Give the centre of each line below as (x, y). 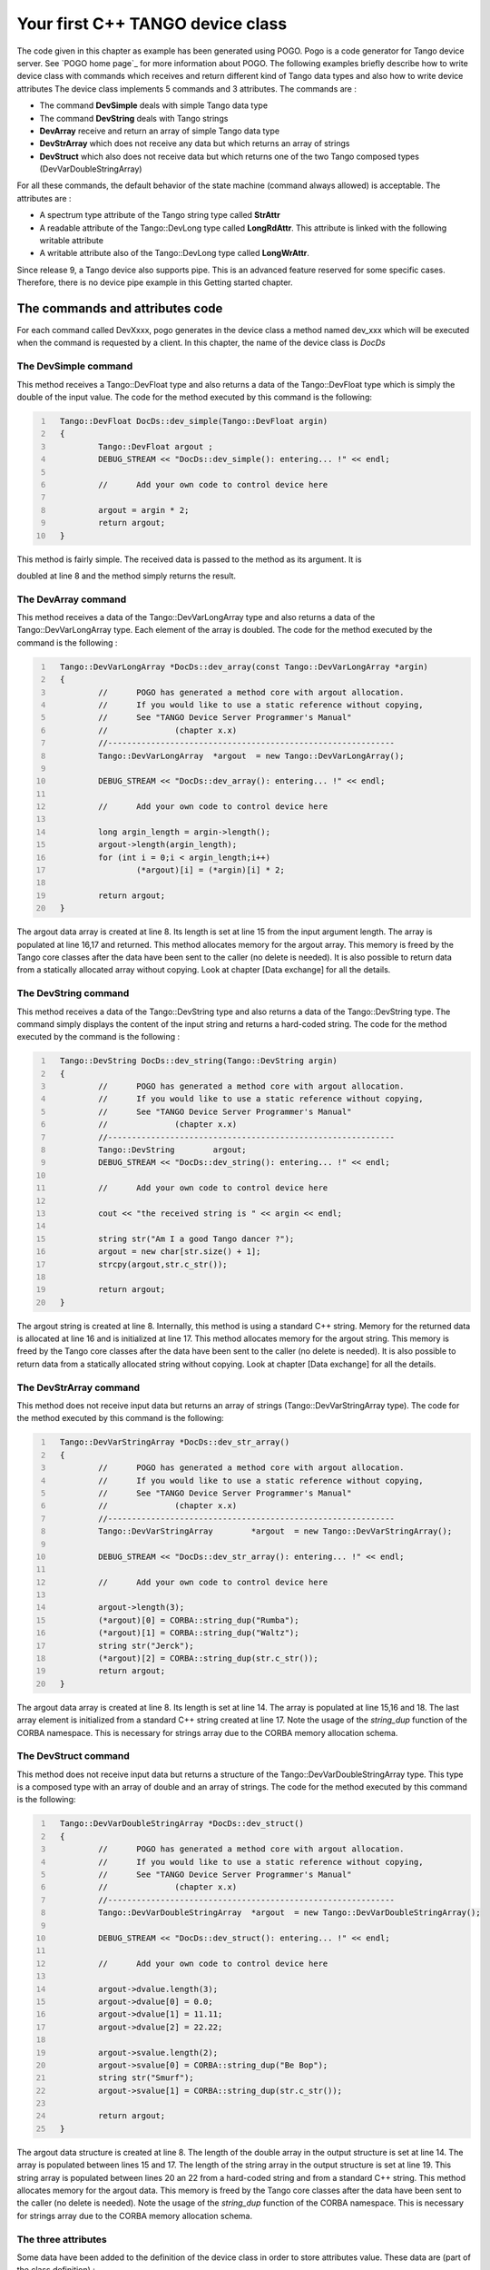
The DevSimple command (75, 366)
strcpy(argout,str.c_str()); (163, 1264)
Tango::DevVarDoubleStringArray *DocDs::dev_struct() (181, 1824)
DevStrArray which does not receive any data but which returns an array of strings (195, 143)
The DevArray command (72, 599)
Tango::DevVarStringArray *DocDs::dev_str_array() (175, 1442)
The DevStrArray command (78, 1387)
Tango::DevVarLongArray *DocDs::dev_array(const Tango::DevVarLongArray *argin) (244, 666)
